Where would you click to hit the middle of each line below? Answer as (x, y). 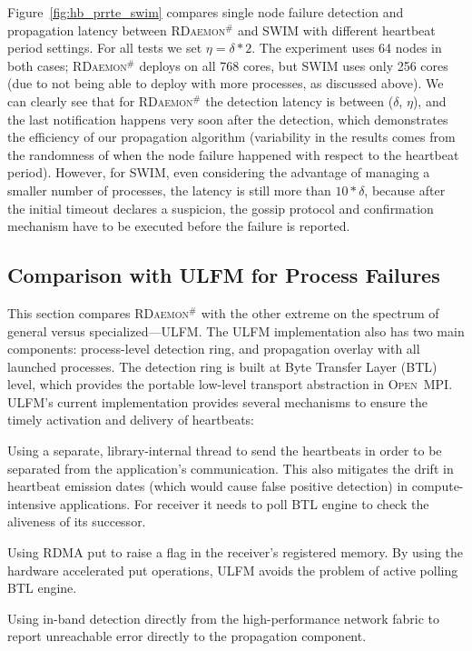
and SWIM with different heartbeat (336, 30)
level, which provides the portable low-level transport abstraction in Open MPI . (230, 384)
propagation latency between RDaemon (117, 30)
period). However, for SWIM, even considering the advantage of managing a (219, 172)
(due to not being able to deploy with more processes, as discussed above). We (226, 83)
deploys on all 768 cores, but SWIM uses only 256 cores (294, 65)
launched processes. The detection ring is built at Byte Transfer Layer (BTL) (222, 366)
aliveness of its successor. (77, 521)
